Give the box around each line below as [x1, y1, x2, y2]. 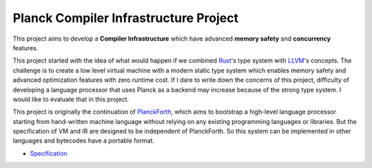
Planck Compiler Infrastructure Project [12, 10, 239, 25]
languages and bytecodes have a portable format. [12, 136, 155, 145]
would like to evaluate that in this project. [12, 95, 130, 103]
